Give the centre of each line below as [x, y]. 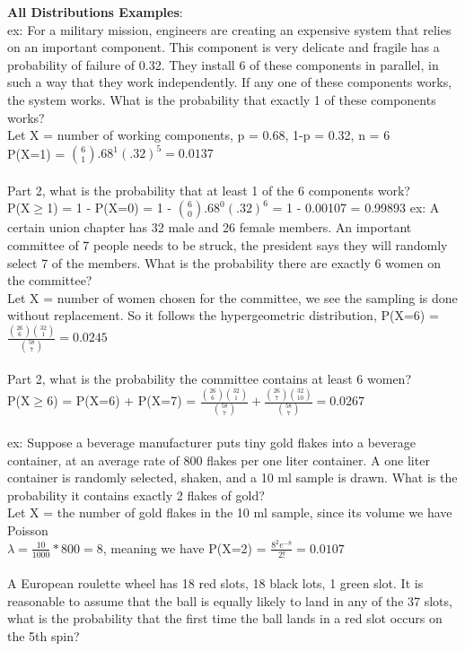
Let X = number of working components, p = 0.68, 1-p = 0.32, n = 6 [199, 135]
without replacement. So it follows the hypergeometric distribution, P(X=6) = [223, 315]
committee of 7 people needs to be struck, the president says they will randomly [228, 245]
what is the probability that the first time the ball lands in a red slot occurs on [225, 618]
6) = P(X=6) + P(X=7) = [122, 400]
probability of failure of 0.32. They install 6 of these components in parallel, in [223, 64]
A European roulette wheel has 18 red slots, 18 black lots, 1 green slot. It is [215, 583]
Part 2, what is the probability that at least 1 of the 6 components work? [209, 190]
